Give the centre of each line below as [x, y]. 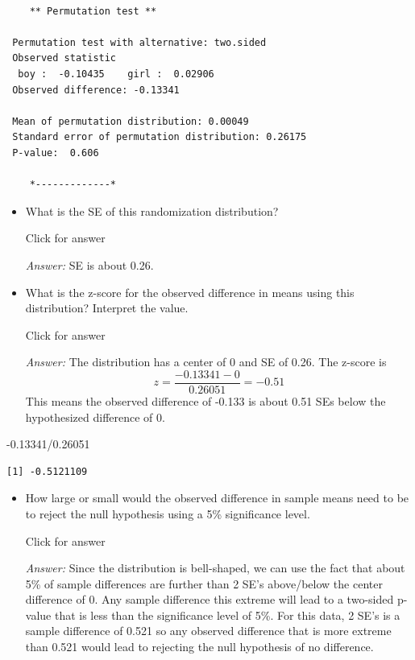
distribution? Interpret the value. [107, 308]
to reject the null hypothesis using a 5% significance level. [168, 513]
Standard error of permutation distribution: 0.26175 [160, 137]
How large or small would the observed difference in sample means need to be [217, 498]
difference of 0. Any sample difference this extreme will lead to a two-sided [210, 599]
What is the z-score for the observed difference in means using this [190, 292]
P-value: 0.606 [56, 153]
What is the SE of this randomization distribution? [152, 210]
